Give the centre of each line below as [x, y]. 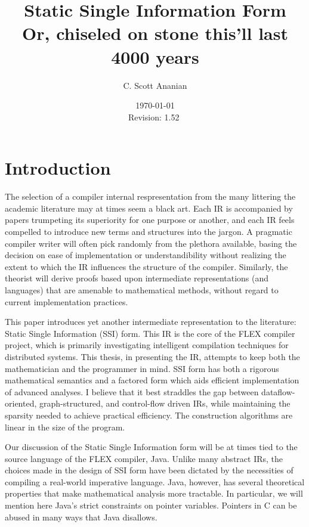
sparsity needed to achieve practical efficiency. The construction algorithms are [149, 415]
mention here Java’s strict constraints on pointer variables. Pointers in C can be [151, 505]
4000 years [155, 56]
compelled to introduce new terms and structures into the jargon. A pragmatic [149, 231]
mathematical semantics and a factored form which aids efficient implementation [152, 380]
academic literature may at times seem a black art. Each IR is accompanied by [149, 208]
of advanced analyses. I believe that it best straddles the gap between [132, 391]
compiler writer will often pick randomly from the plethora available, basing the [151, 243]
